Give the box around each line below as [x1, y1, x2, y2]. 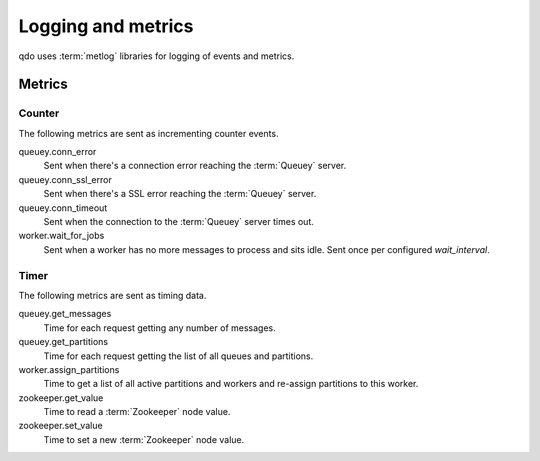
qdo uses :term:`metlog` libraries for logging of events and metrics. [18, 50, 295, 62]
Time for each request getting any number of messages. [43, 321, 276, 334]
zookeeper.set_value [18, 420, 104, 432]
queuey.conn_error [18, 146, 97, 158]
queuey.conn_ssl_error [18, 173, 112, 185]
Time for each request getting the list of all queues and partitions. [43, 350, 314, 362]
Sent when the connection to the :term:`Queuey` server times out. [43, 216, 314, 228]
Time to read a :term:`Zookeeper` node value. [43, 406, 231, 418]
